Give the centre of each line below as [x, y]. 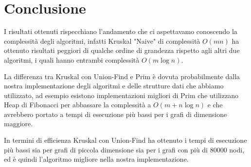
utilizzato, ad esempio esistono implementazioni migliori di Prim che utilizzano [121, 95]
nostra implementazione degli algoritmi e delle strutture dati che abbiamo [114, 86]
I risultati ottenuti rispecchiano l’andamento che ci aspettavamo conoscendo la [121, 31]
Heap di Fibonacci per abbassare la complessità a [78, 105]
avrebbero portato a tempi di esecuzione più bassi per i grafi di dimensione [116, 114]
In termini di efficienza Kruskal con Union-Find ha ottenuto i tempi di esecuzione [125, 140]
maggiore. [18, 124]
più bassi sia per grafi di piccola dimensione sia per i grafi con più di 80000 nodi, [124, 149]
